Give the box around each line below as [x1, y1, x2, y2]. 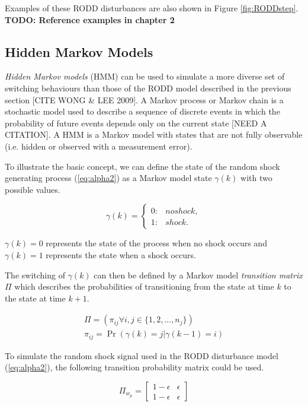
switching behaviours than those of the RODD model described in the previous [5, 81, 291, 94]
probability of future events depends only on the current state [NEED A [5, 116, 267, 129]
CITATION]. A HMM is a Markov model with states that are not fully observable [5, 128, 303, 141]
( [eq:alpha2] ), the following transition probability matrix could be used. [5, 361, 264, 373]
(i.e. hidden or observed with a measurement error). [5, 139, 192, 152]
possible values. [5, 183, 60, 195]
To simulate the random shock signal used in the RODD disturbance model [5, 349, 278, 361]
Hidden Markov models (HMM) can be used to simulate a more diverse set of [5, 70, 285, 83]
